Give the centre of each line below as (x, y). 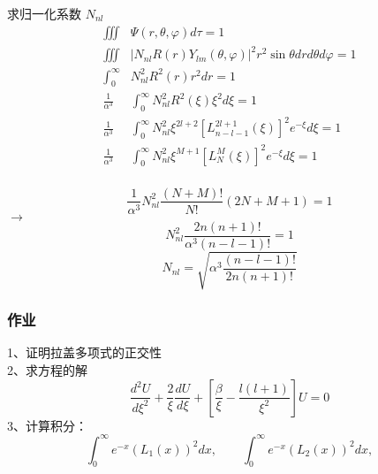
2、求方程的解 (47, 369)
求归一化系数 (44, 13)
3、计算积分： (47, 425)
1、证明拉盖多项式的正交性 (84, 352)
